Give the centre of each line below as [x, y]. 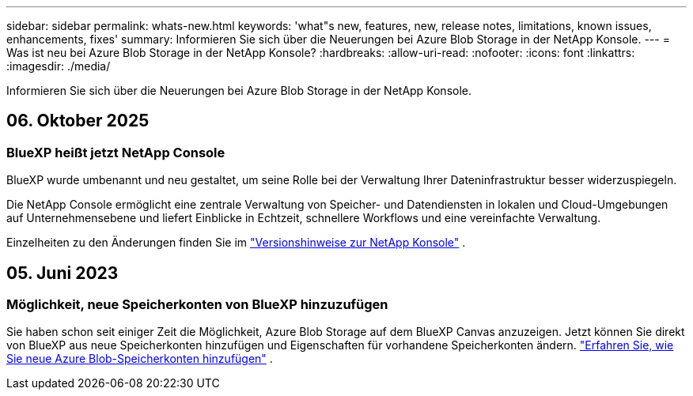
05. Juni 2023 [62, 273]
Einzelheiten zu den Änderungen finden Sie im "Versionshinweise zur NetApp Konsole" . [236, 243]
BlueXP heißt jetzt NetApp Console [116, 152]
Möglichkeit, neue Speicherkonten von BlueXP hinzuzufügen [197, 305]
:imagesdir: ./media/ [59, 66]
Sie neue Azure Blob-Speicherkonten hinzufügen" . [140, 359]
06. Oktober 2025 [78, 121]
